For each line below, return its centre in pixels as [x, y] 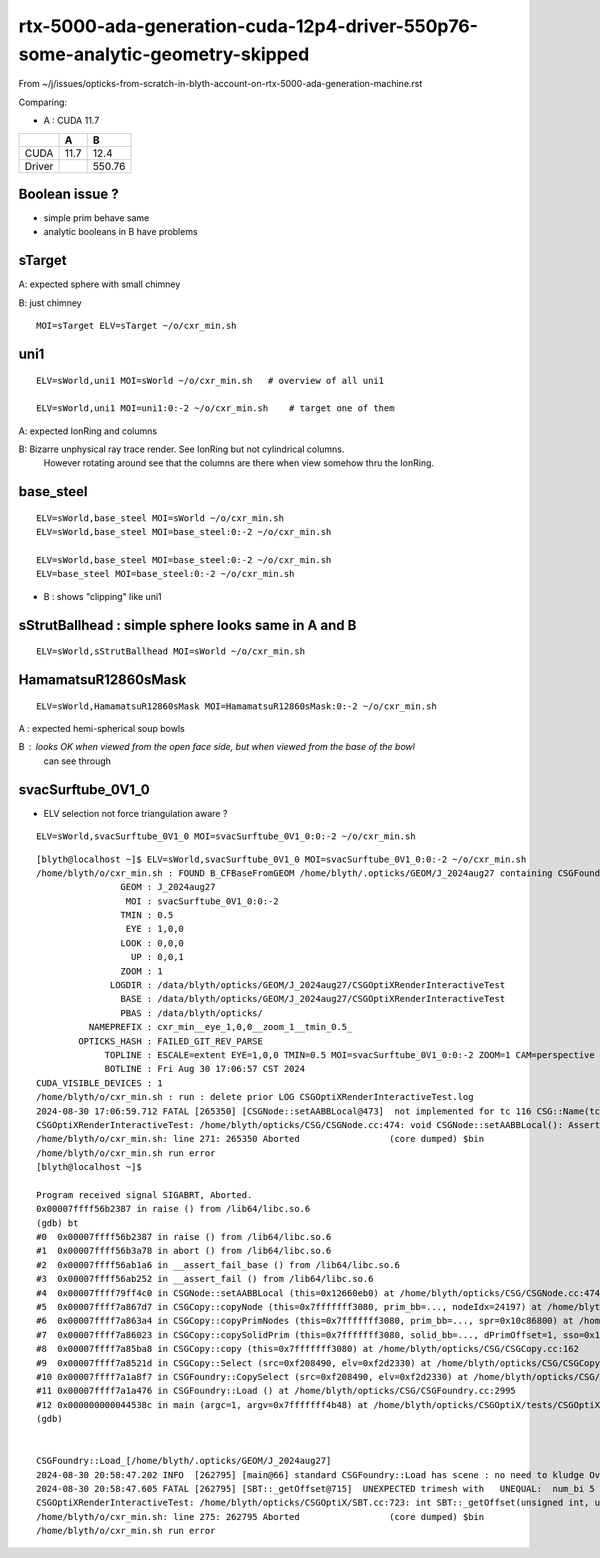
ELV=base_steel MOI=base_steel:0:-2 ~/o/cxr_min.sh [165, 574]
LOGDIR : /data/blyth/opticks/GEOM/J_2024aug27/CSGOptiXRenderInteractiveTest [308, 985]
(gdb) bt [57, 1223]
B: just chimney [50, 302]
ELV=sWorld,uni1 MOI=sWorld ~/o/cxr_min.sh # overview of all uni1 [210, 380]
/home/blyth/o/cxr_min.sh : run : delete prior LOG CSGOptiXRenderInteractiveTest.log [255, 1097]
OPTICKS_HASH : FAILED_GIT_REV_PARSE [171, 1041]
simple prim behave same [96, 218]
